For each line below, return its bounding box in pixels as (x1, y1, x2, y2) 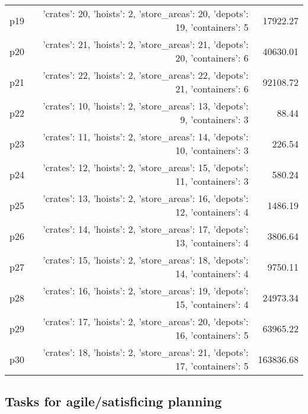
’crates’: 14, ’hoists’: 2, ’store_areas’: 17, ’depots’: (43, 222, 249, 236)
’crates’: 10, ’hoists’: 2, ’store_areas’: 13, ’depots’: (43, 99, 249, 113)
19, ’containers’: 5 (175, 20, 249, 34)
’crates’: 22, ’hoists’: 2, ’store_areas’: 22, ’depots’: (43, 68, 249, 82)
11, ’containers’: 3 (175, 174, 249, 188)
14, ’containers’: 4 (175, 267, 249, 280)
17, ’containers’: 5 (175, 359, 249, 373)
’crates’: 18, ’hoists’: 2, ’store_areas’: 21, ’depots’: (43, 345, 249, 359)
